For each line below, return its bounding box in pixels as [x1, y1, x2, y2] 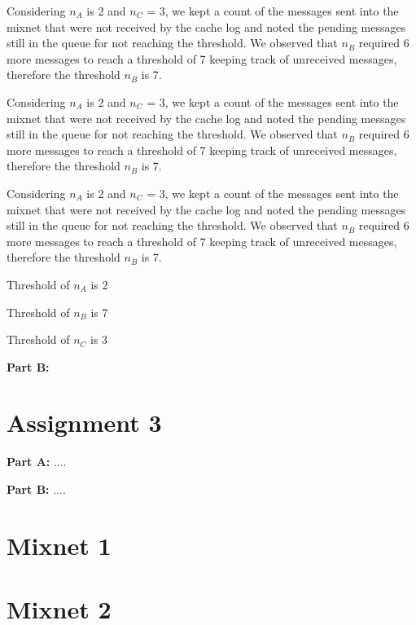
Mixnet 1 [7, 528, 112, 561]
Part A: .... [7, 453, 67, 470]
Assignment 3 [7, 406, 162, 439]
